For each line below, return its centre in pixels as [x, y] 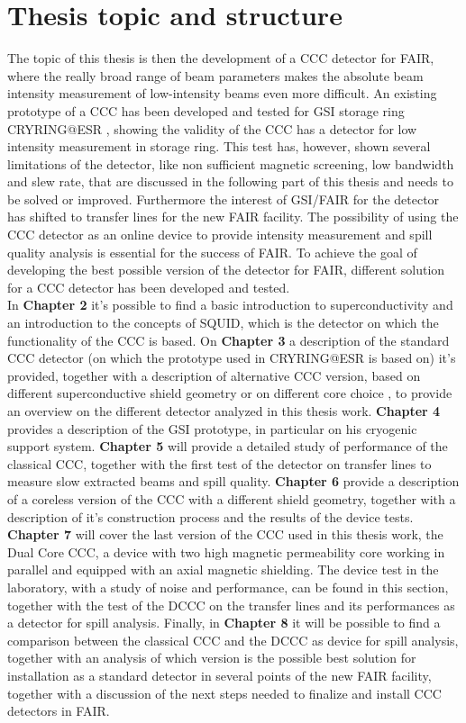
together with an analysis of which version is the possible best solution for [212, 658]
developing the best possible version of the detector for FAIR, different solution [226, 270]
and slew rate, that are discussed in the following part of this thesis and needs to [230, 181]
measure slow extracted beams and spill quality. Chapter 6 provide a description [233, 481]
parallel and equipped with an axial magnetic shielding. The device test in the [223, 569]
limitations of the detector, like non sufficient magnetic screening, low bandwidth [231, 163]
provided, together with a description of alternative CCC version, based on [214, 375]
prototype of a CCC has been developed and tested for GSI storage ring [206, 110]
